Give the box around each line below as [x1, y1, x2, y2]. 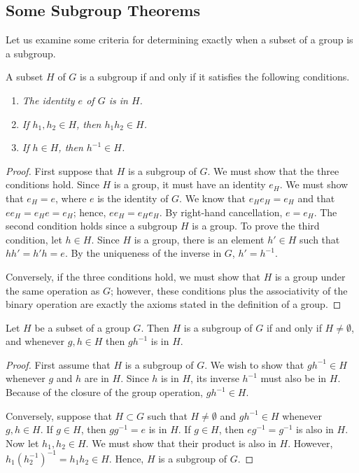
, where [55, 190, 87, 205]
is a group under [274, 269, 346, 283]
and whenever [6, 334, 65, 348]
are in [84, 371, 109, 386]
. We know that [179, 190, 246, 205]
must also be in [260, 371, 327, 386]
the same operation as [6, 283, 100, 297]
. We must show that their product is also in [85, 435, 276, 450]
